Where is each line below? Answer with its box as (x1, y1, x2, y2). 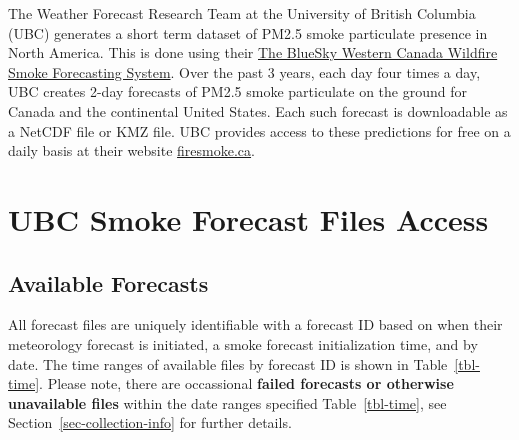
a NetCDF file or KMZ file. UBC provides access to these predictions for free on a (8, 120, 511, 141)
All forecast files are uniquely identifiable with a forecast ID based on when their (8, 314, 503, 335)
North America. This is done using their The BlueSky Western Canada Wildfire (8, 42, 498, 63)
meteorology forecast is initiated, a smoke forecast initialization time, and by (8, 333, 478, 354)
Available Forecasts (8, 267, 209, 298)
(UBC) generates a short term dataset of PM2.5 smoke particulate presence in (8, 22, 488, 43)
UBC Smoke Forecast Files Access (8, 198, 489, 239)
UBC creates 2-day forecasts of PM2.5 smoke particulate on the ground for (8, 81, 467, 102)
